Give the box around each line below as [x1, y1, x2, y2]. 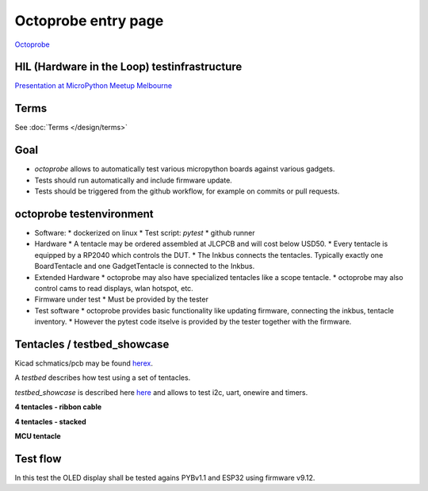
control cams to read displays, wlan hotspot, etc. [34, 283, 193, 293]
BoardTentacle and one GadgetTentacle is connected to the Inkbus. [34, 262, 255, 271]
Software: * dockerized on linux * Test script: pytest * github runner [34, 228, 255, 237]
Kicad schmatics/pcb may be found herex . [14, 358, 154, 368]
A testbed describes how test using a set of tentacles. [14, 373, 191, 382]
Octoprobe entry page [14, 12, 164, 29]
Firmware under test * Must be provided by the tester [34, 294, 209, 305]
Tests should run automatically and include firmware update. [34, 175, 233, 185]
